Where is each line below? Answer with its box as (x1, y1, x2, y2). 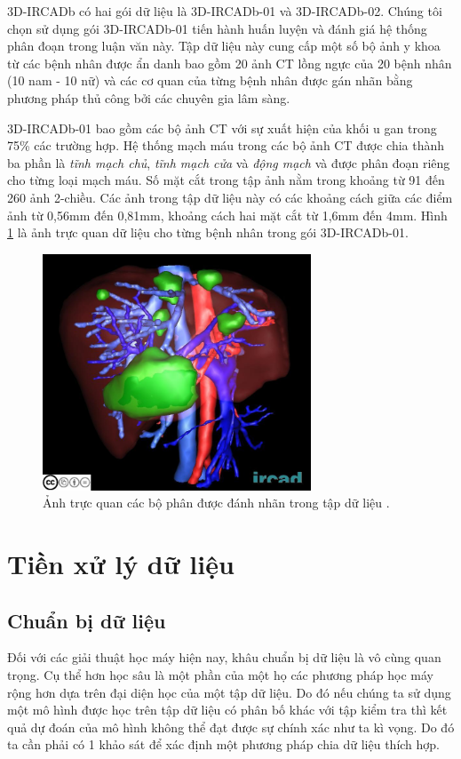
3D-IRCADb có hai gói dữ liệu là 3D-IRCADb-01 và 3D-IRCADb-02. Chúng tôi (7, 2, 442, 20)
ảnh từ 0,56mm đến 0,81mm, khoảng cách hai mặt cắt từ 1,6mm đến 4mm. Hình (7, 205, 448, 224)
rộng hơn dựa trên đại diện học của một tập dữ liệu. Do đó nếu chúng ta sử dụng (7, 683, 451, 701)
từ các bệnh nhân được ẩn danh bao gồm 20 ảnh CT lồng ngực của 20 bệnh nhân (7, 53, 452, 72)
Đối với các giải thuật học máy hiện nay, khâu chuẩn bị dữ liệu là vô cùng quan (7, 648, 441, 667)
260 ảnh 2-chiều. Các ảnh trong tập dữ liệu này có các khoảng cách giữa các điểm (7, 188, 453, 206)
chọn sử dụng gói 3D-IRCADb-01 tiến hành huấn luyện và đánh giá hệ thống (7, 19, 427, 37)
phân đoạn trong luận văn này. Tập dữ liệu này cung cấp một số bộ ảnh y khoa (7, 36, 441, 55)
